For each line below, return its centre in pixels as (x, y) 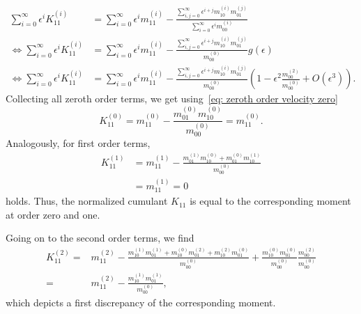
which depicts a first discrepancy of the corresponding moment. (141, 303)
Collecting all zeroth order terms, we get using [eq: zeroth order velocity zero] (172, 99)
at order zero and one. (53, 214)
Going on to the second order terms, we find (100, 238)
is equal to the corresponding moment (270, 201)
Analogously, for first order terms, (78, 143)
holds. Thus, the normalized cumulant (87, 201)
